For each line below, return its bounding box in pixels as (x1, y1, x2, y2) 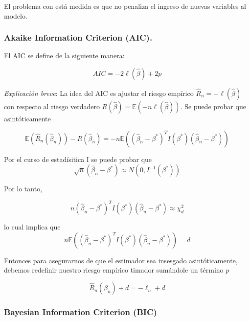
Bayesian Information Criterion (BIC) (4, 305, 157, 318)
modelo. (4, 10, 27, 21)
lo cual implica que (4, 222, 61, 232)
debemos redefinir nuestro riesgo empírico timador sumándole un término (4, 265, 224, 275)
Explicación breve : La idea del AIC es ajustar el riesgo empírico (4, 88, 194, 98)
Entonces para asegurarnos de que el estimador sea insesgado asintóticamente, (4, 255, 238, 265)
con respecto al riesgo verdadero (4, 101, 100, 111)
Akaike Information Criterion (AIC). (4, 31, 153, 44)
